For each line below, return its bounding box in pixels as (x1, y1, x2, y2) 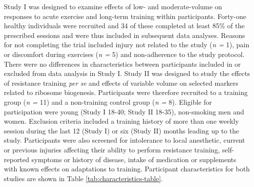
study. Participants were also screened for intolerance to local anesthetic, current (4, 135, 245, 145)
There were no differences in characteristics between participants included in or (4, 58, 241, 69)
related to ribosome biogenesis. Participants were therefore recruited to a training (4, 87, 248, 97)
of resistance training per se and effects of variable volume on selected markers (4, 77, 238, 88)
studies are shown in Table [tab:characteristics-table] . (4, 173, 163, 183)
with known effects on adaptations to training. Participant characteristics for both (4, 164, 250, 174)
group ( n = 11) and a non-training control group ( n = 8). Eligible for (4, 96, 212, 107)
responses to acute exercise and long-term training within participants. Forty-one (4, 11, 246, 21)
